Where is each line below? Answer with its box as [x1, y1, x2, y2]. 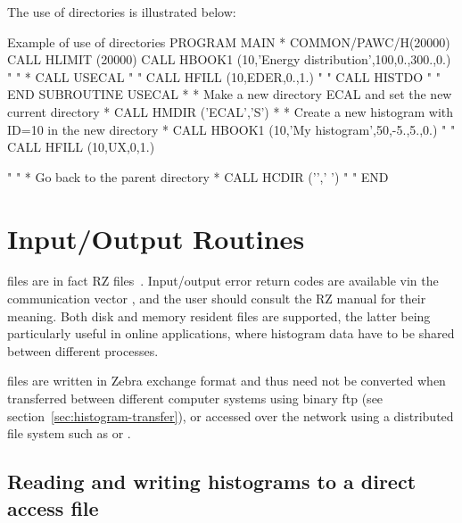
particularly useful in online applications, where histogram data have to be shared [7, 324, 455, 343]
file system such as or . [7, 424, 131, 443]
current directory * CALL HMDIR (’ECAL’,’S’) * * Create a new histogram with [7, 102, 454, 120]
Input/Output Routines [7, 220, 305, 256]
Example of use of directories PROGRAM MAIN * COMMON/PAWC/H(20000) [7, 32, 450, 51]
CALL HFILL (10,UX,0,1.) [7, 137, 155, 156]
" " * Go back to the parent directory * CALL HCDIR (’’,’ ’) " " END [7, 167, 389, 186]
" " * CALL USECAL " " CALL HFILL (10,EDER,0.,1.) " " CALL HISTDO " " [7, 67, 441, 86]
